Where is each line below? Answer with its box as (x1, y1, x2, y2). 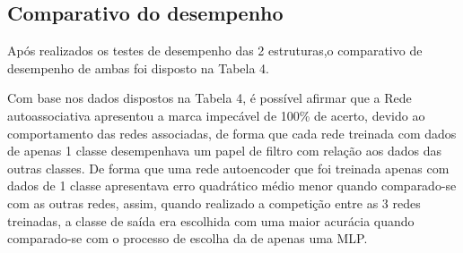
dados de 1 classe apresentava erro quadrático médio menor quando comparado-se (7, 176, 457, 195)
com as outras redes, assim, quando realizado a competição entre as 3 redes (7, 193, 421, 212)
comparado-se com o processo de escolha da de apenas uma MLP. (7, 229, 368, 248)
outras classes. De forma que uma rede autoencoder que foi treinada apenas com (7, 158, 450, 177)
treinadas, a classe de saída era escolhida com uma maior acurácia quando (7, 211, 415, 230)
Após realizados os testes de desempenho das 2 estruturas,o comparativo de (7, 41, 423, 60)
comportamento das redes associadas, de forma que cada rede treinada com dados (7, 123, 457, 142)
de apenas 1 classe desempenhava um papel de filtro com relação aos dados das (7, 141, 441, 160)
